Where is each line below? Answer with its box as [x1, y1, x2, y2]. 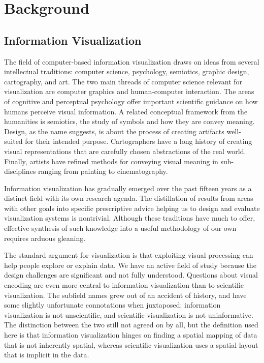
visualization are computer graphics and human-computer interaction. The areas [4, 86, 254, 97]
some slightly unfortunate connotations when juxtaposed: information [4, 299, 221, 310]
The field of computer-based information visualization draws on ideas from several [4, 56, 259, 67]
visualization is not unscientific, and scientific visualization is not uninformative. [4, 309, 253, 320]
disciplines [4, 166, 36, 176]
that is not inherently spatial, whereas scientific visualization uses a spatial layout [4, 339, 258, 350]
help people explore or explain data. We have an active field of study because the [4, 259, 256, 270]
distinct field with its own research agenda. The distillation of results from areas [4, 193, 253, 203]
